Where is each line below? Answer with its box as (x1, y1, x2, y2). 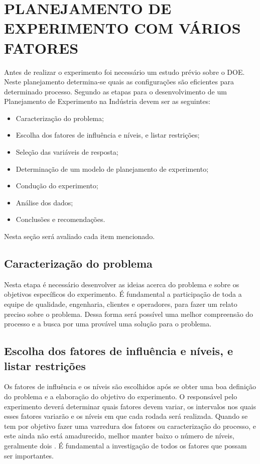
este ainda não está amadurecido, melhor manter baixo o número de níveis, (4, 430, 234, 441)
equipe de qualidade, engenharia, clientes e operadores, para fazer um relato (4, 299, 237, 309)
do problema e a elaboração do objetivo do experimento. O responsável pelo (4, 391, 237, 401)
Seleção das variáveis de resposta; (16, 147, 118, 157)
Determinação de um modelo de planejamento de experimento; (16, 163, 209, 174)
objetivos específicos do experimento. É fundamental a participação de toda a (4, 289, 242, 299)
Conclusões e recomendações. (16, 214, 105, 224)
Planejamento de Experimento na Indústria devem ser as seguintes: (4, 96, 211, 106)
